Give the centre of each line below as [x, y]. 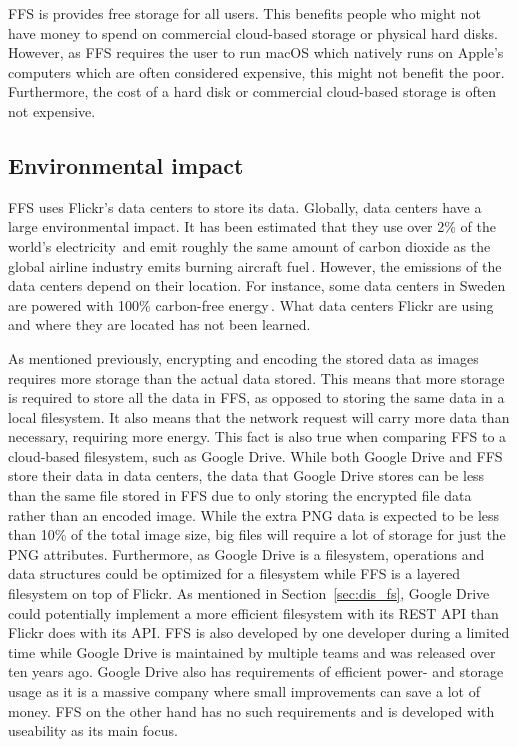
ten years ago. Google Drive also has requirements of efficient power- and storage [256, 671]
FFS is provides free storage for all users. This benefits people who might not [244, 13]
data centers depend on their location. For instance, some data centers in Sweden [257, 285]
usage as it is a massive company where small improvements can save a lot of [244, 691]
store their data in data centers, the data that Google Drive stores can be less [246, 475]
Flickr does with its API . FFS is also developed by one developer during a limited [259, 632]
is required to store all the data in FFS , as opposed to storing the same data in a [256, 397]
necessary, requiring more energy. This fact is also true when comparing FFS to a [257, 436]
